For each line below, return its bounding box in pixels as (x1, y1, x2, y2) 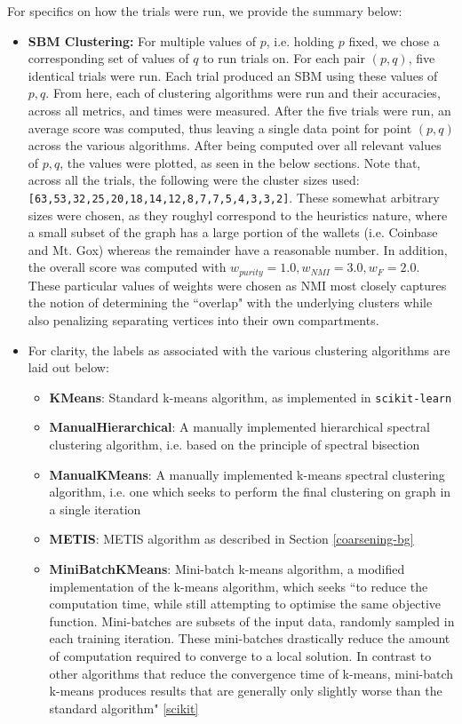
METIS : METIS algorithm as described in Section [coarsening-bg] (49, 529, 414, 548)
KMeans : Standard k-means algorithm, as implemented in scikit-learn (49, 387, 452, 406)
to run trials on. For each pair (203, 49, 365, 68)
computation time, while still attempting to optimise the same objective (49, 594, 442, 613)
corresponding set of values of (28, 49, 189, 68)
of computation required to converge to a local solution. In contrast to (49, 646, 432, 664)
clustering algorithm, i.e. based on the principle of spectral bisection (49, 435, 420, 454)
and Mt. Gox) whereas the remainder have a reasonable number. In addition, (28, 240, 448, 259)
